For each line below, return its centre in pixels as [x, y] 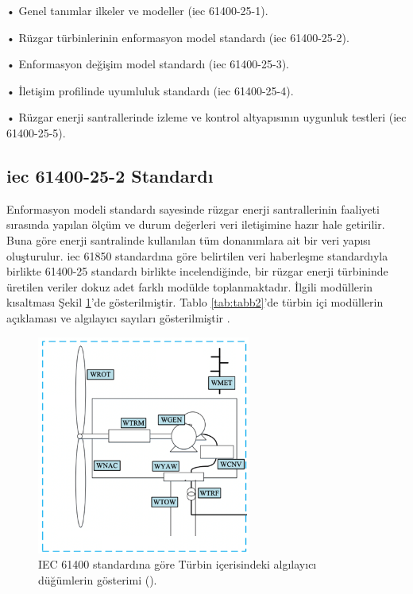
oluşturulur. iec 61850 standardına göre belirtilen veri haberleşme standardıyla [197, 255]
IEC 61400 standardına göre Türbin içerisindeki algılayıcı [178, 564]
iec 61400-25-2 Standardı [110, 175]
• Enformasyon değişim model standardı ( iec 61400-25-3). [148, 64]
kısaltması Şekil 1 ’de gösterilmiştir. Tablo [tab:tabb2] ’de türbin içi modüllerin [195, 302]
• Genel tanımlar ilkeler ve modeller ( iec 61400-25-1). [137, 10]
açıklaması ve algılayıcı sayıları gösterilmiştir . [118, 317]
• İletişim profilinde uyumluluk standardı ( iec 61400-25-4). [150, 90]
